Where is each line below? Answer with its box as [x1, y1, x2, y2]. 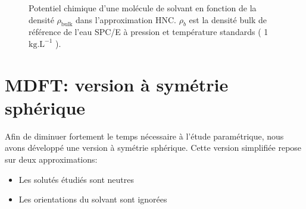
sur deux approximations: [5, 153, 98, 166]
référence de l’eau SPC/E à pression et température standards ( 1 [29, 26, 268, 38]
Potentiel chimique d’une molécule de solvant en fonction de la [29, 2, 257, 14]
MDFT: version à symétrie [5, 72, 229, 96]
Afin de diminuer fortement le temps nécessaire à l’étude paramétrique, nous [5, 129, 284, 142]
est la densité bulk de [189, 13, 267, 26]
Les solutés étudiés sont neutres [18, 173, 134, 185]
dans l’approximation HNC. [76, 13, 176, 26]
